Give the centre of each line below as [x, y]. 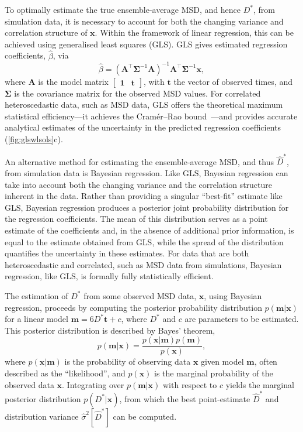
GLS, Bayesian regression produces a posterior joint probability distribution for [147, 207]
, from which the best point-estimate [185, 398]
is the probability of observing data [128, 361]
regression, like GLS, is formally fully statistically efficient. [109, 276]
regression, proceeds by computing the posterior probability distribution [133, 307]
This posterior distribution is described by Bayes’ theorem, [110, 330]
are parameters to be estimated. [242, 319]
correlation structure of [46, 32]
